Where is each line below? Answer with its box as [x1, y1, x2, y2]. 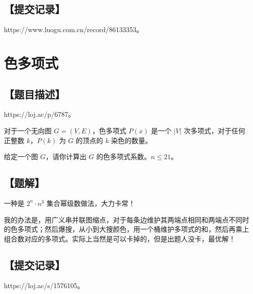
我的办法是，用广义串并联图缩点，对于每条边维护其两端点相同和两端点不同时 [4, 214, 249, 224]
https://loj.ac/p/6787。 [4, 109, 75, 119]
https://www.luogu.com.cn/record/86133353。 [4, 24, 144, 35]
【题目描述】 [4, 86, 65, 101]
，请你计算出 [45, 151, 87, 162]
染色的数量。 [111, 135, 152, 145]
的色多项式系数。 [96, 151, 151, 162]
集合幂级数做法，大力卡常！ [46, 198, 135, 208]
